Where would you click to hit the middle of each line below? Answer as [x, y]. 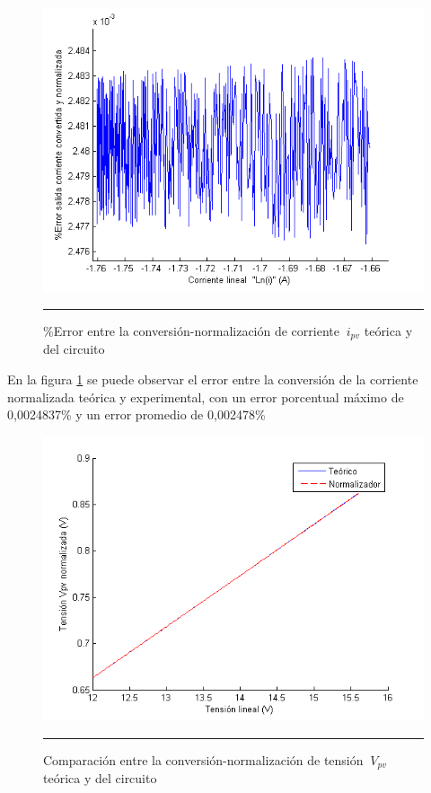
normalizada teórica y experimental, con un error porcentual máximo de [206, 396]
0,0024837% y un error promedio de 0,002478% [136, 414]
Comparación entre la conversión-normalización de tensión [203, 759]
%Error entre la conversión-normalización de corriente [191, 331]
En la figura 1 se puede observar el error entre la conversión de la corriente [213, 379]
